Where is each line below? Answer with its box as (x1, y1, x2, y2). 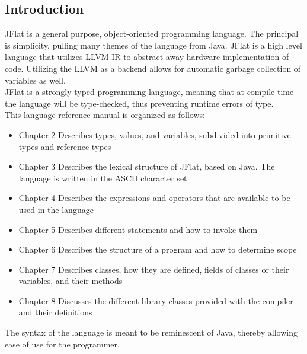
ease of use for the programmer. (5, 337, 120, 350)
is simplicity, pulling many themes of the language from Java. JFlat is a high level (5, 39, 302, 51)
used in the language (18, 203, 94, 215)
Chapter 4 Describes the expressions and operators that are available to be (18, 192, 290, 204)
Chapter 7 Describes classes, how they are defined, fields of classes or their (18, 263, 289, 275)
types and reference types (18, 140, 111, 152)
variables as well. (5, 74, 66, 86)
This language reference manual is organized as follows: (5, 109, 205, 121)
